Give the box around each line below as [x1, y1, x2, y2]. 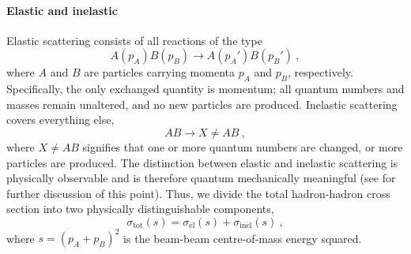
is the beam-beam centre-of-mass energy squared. [123, 230, 362, 246]
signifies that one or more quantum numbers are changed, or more [82, 138, 403, 155]
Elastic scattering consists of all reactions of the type [6, 32, 262, 48]
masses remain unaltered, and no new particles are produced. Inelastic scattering [6, 95, 398, 112]
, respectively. [288, 64, 353, 80]
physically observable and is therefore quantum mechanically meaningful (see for [6, 170, 396, 186]
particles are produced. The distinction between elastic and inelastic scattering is [6, 154, 398, 170]
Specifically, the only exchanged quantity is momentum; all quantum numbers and [6, 80, 405, 97]
